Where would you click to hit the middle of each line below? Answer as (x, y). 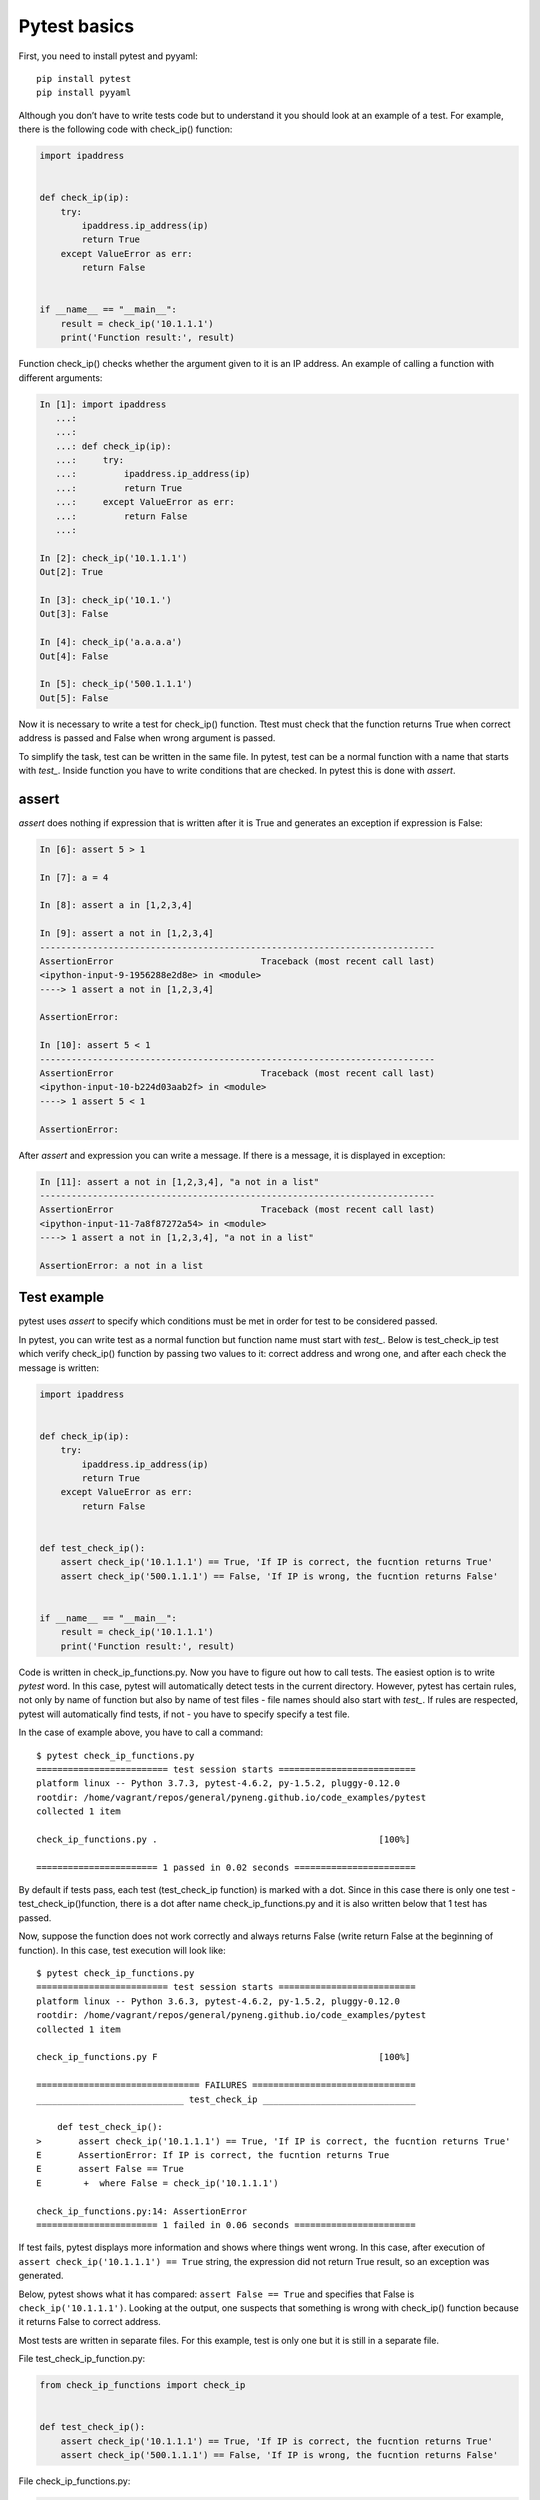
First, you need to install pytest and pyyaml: (108, 56)
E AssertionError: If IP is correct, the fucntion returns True (213, 2155)
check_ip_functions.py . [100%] (223, 1839)
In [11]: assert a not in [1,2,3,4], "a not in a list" (179, 1181)
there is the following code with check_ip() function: (125, 129)
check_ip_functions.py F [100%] (223, 2057)
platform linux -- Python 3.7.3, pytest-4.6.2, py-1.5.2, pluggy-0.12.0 (218, 1783)
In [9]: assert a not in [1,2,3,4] (126, 933)
